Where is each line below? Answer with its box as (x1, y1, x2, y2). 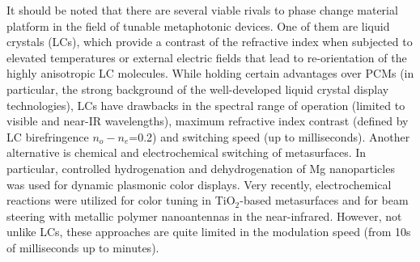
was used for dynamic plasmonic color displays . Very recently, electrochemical (6, 175, 392, 192)
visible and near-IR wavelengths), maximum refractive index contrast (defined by (6, 112, 409, 129)
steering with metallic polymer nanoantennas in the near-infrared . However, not (6, 207, 402, 224)
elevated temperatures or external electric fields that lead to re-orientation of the (6, 49, 407, 65)
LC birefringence (6, 128, 89, 145)
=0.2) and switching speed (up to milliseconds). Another (129, 128, 410, 145)
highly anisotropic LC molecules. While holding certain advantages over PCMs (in (6, 65, 414, 82)
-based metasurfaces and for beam (240, 192, 409, 209)
